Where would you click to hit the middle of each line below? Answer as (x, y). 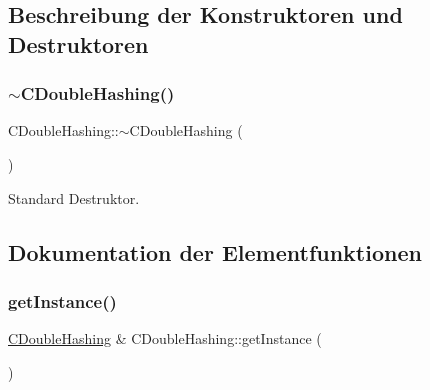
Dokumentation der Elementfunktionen (215, 251)
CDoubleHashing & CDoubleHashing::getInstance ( (165, 338)
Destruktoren (78, 43)
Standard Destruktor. (74, 197)
